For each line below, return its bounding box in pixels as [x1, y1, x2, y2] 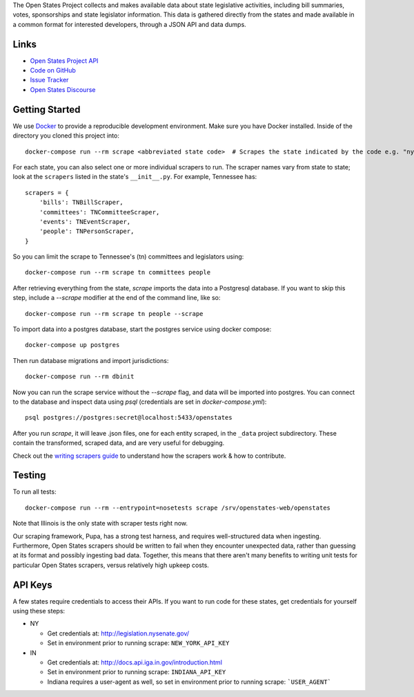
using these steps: [12, 607, 66, 615]
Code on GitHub [30, 66, 76, 75]
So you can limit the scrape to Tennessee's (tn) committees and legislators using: [12, 252, 244, 261]
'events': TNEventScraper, [39, 218, 131, 225]
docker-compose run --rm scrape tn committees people [25, 268, 210, 277]
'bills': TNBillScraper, [39, 198, 124, 207]
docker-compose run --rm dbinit [25, 373, 135, 380]
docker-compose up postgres [25, 341, 120, 349]
